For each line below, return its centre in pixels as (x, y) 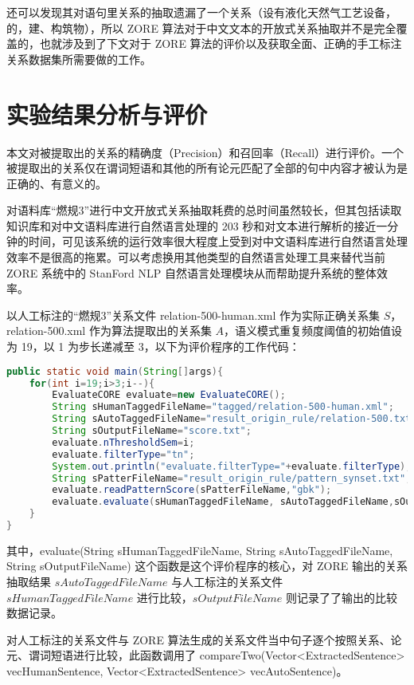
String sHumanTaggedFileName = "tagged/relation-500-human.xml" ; (223, 407)
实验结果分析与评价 (107, 114)
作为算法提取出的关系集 (150, 331)
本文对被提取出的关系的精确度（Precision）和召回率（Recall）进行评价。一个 (205, 152)
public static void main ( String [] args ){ (115, 371)
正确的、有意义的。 (57, 183)
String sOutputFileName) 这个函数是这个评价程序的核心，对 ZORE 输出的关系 (207, 566)
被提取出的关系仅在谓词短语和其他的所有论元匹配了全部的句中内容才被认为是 (207, 168)
